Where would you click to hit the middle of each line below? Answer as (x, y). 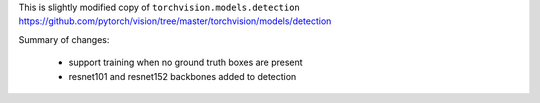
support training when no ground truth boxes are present (186, 62)
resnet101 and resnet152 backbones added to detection (182, 76)
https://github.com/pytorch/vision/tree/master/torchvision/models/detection (175, 21)
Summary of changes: (64, 39)
